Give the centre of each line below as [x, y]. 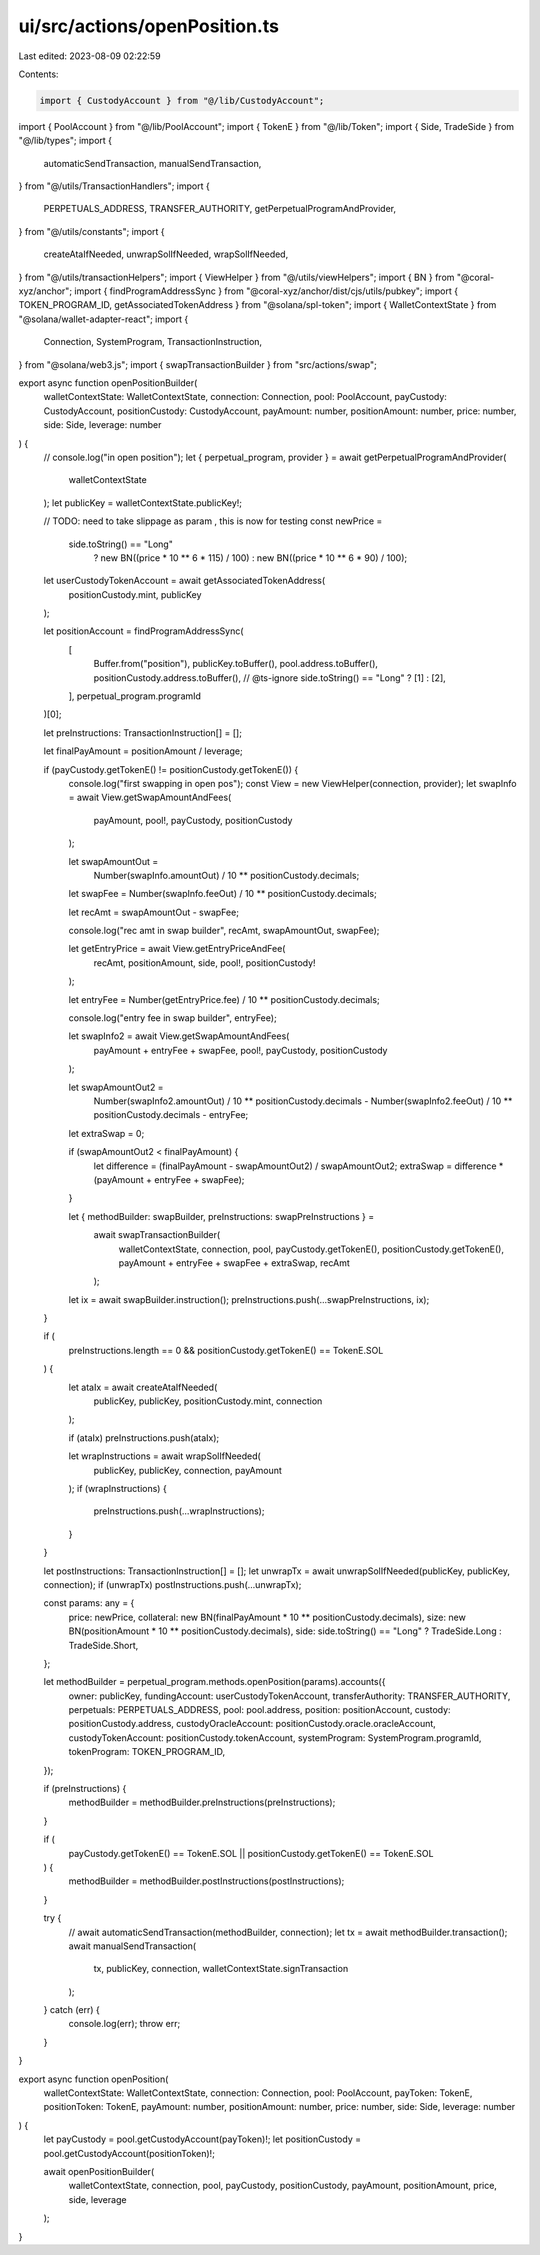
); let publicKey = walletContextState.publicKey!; [143, 502]
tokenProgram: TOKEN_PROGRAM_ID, [147, 1752]
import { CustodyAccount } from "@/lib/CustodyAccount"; [182, 100]
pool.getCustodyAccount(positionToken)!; [129, 2153]
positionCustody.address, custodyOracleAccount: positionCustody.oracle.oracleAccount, [252, 1724]
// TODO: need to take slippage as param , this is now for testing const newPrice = [213, 521]
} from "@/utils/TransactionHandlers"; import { [114, 186]
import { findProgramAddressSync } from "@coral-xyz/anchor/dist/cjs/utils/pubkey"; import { [266, 291]
